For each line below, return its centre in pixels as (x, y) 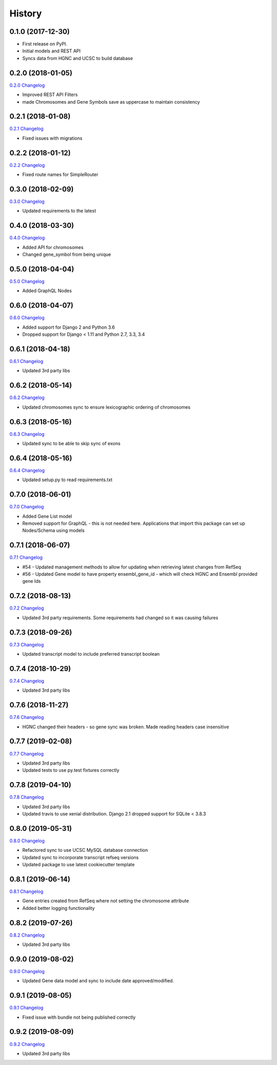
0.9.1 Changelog (26, 1008)
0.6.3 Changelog (27, 434)
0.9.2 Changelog (27, 1044)
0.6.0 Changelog (27, 318)
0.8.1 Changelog (26, 891)
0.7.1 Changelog (26, 558)
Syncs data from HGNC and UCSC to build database (78, 58)
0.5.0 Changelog (27, 281)
